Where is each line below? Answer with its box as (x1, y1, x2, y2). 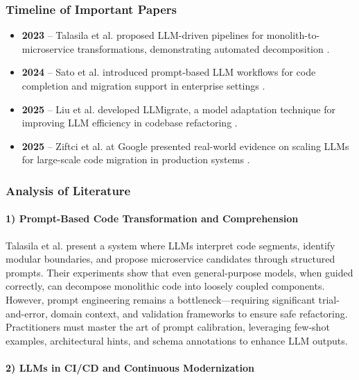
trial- (318, 292, 340, 306)
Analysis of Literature (6, 181, 131, 199)
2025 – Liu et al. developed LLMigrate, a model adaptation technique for (21, 101, 335, 116)
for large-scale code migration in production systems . (21, 152, 250, 167)
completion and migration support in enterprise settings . (21, 79, 265, 92)
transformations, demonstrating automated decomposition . (77, 41, 330, 56)
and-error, (6, 306, 48, 320)
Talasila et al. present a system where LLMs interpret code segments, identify (6, 238, 335, 252)
